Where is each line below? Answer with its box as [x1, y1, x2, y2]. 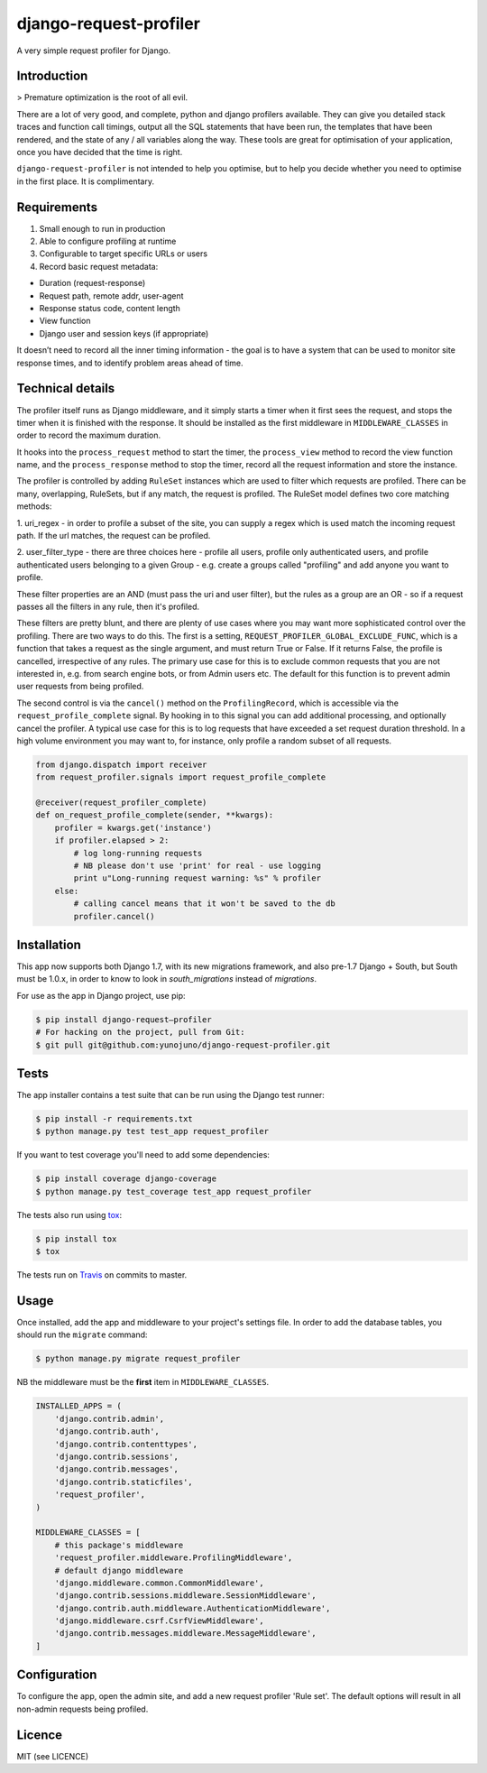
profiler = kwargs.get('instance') [54, 822, 212, 833]
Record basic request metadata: [39, 261, 159, 272]
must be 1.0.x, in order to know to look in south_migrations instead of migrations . [16, 974, 317, 984]
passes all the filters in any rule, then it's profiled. [16, 601, 200, 612]
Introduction [16, 69, 88, 84]
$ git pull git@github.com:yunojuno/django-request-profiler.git [35, 1039, 331, 1050]
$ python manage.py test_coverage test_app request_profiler [35, 1187, 312, 1196]
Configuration [16, 1667, 97, 1683]
